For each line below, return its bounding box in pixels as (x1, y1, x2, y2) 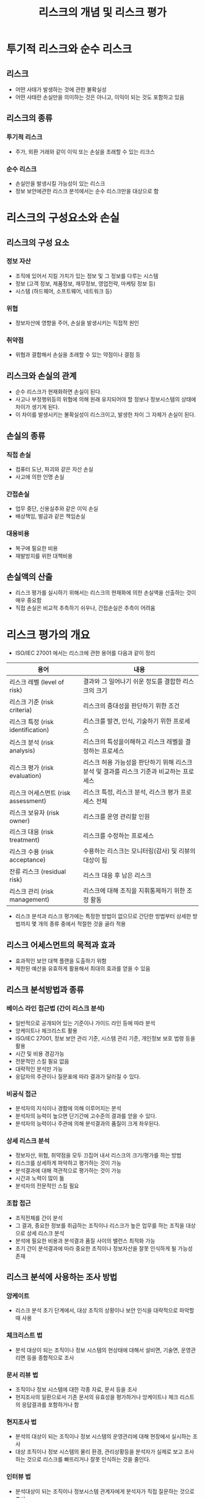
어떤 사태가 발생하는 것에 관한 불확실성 (15, 86, 107, 93)
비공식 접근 (6, 1089, 37, 1098)
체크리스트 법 (6, 1331, 43, 1340)
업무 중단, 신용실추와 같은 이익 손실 (15, 505, 99, 512)
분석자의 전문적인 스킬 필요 (15, 1182, 79, 1189)
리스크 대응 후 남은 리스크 (83, 872, 152, 880)
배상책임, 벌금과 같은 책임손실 (15, 513, 86, 520)
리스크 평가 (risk (9, 763, 54, 772)
